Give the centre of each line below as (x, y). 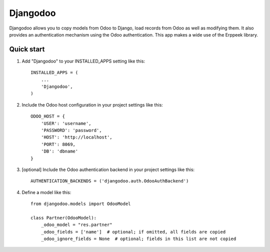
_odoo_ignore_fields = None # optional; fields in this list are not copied (138, 239)
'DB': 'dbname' (59, 151)
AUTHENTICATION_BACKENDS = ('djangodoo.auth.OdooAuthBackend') (110, 181)
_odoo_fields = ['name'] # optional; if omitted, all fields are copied (133, 232)
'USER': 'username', (66, 123)
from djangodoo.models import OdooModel (81, 204)
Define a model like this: (46, 192)
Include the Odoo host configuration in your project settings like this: (92, 104)
